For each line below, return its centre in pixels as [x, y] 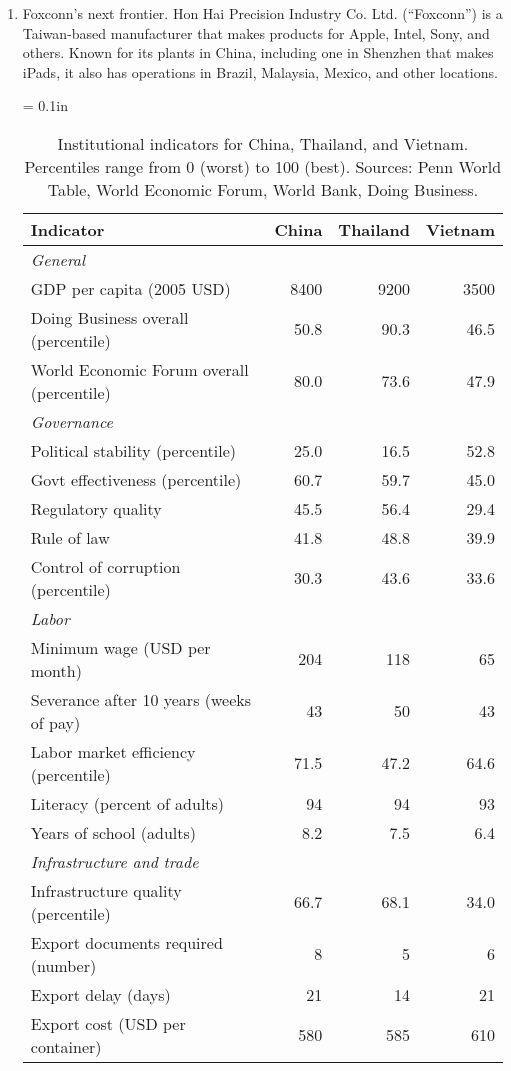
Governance [71, 421]
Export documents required [126, 942]
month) [56, 670]
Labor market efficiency [113, 751]
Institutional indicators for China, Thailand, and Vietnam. [263, 143]
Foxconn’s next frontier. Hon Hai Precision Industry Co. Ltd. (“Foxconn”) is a [262, 13]
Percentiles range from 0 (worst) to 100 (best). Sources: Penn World [263, 166]
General [58, 259]
